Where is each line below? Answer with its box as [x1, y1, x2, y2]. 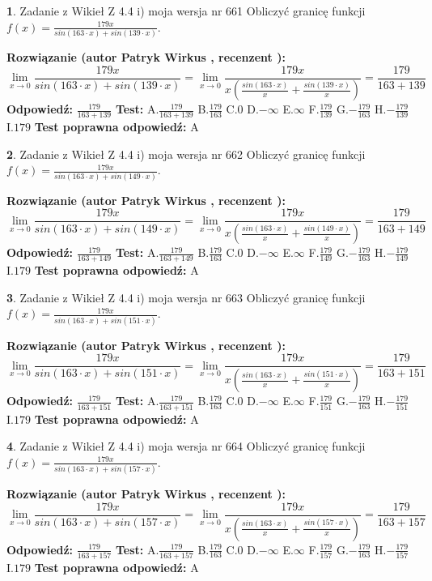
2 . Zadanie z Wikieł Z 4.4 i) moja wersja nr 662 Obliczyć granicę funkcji [6, 145, 366, 162]
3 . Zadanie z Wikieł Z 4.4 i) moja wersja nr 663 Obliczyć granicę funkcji [6, 288, 366, 305]
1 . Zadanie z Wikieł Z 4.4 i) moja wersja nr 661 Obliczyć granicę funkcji [6, 2, 366, 19]
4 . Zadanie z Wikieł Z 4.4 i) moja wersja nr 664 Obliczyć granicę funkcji [6, 438, 366, 455]
